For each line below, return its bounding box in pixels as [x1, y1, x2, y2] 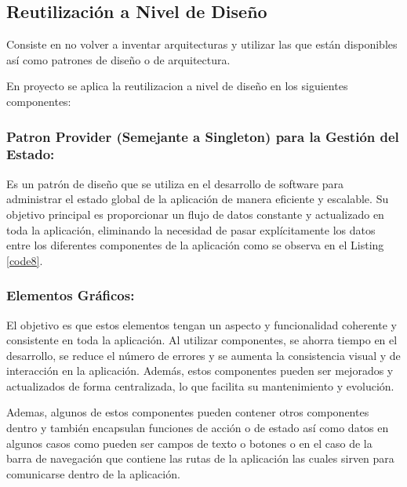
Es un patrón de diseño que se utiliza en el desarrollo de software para [6, 175, 344, 191]
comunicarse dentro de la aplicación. [6, 465, 180, 482]
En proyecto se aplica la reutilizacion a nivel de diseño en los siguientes [6, 78, 348, 94]
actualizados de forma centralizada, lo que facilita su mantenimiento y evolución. [6, 377, 394, 394]
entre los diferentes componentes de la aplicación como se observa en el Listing [6, 237, 384, 253]
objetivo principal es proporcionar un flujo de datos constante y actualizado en [6, 205, 384, 222]
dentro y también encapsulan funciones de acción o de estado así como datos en [6, 420, 389, 436]
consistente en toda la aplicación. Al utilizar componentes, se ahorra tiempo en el [6, 332, 398, 348]
